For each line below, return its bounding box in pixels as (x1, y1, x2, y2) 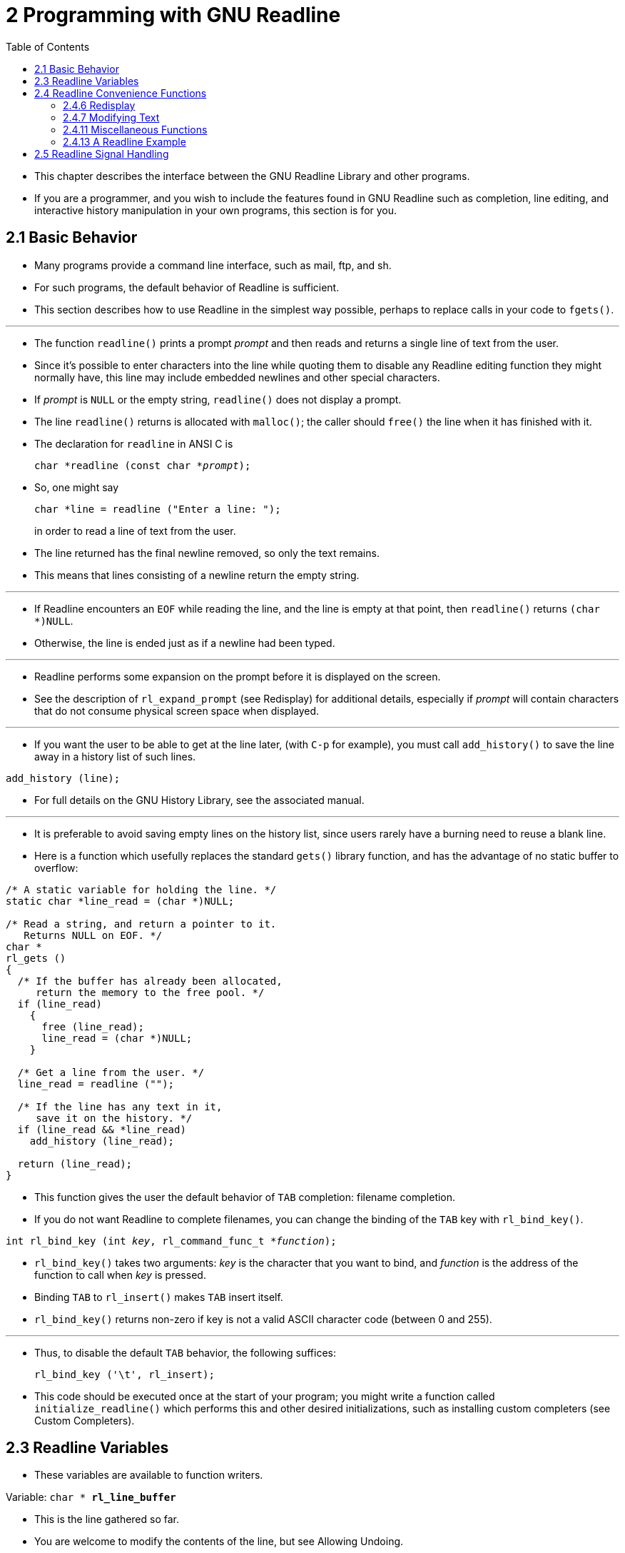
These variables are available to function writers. (34, 1469, 263, 1482)
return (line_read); (17, 1157, 133, 1170)
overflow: (34, 861, 78, 874)
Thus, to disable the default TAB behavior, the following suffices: (34, 1346, 336, 1359)
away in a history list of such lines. (34, 750, 196, 763)
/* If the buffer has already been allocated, (17, 975, 283, 987)
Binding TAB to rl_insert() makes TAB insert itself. (34, 1290, 283, 1303)
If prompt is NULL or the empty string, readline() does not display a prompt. (34, 393, 402, 406)
